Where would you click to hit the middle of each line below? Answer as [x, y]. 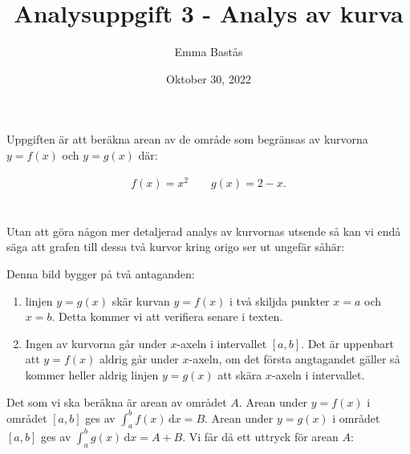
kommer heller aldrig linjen [92, 374]
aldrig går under [139, 359]
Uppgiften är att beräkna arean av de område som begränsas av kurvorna [187, 139]
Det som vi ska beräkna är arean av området [117, 401]
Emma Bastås [209, 52]
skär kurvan [141, 300]
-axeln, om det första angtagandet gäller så [294, 359]
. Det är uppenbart [347, 343]
